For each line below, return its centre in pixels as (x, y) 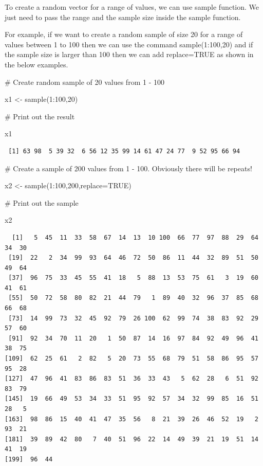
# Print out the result (40, 116)
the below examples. (36, 64)
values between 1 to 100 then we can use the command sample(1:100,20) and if (129, 44)
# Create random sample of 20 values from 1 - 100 (84, 82)
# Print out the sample (42, 202)
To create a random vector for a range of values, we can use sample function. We (132, 7)
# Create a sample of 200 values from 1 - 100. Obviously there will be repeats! (128, 168)
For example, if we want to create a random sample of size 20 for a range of (124, 34)
